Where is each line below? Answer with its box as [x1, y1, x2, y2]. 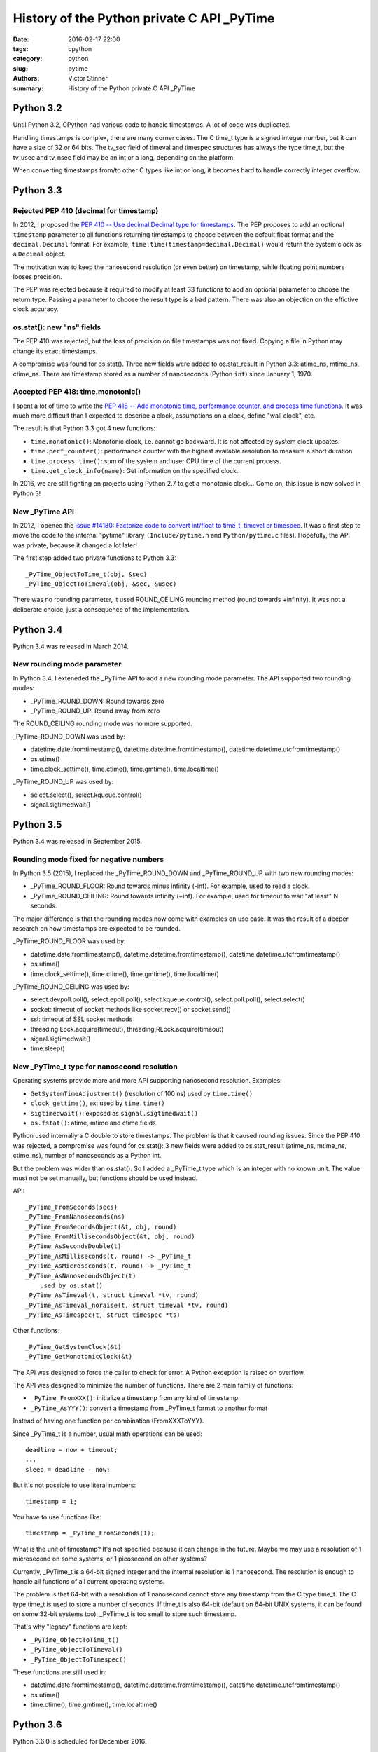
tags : [13, 44, 29, 53]
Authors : [13, 74, 40, 83]
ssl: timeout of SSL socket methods [30, 1015, 133, 1023]
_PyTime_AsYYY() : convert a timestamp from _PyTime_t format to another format [30, 1404, 268, 1412]
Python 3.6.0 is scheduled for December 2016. [13, 1737, 147, 1746]
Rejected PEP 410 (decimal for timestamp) [13, 205, 159, 215]
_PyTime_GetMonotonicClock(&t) [25, 1353, 133, 1361]
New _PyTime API [13, 507, 75, 516]
